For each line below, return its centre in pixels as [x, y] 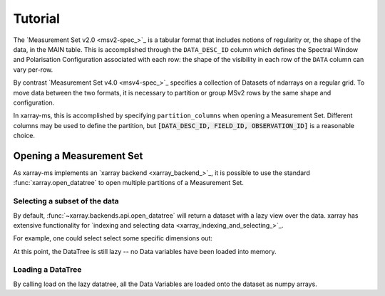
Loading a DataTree [47, 270]
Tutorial [37, 18]
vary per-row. [33, 69]
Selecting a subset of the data [66, 201]
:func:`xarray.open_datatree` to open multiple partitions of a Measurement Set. [128, 183]
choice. [24, 136]
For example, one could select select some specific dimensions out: [113, 238]
